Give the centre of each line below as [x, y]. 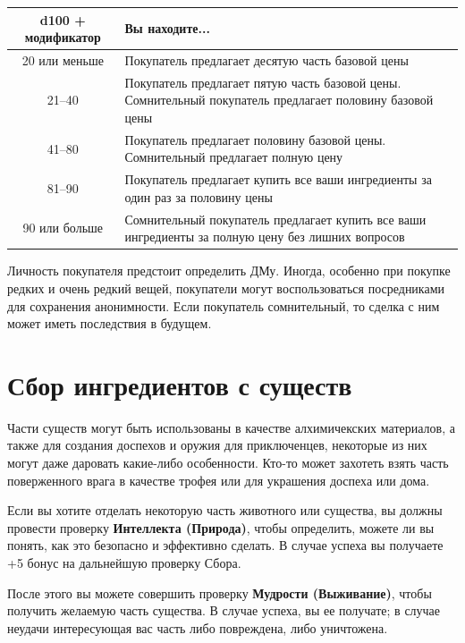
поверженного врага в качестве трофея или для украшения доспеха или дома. [219, 480]
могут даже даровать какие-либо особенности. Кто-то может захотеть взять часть [228, 463]
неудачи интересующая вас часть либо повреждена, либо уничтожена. [198, 627]
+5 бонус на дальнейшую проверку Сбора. [124, 563]
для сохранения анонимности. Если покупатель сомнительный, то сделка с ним [224, 305]
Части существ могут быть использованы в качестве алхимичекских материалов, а [231, 427]
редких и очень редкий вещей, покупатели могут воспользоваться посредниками [226, 288]
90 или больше [63, 228]
